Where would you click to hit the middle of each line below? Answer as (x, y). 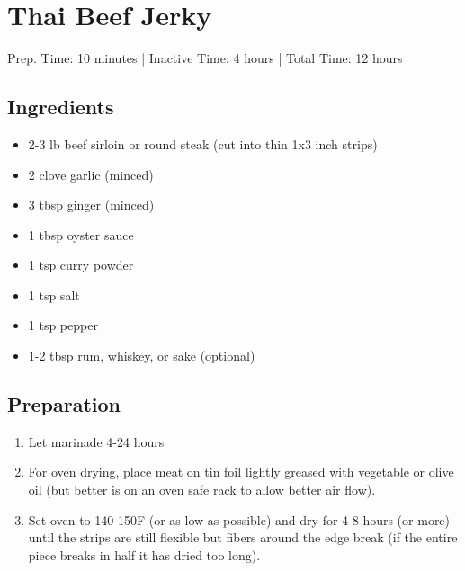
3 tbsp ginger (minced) (91, 205)
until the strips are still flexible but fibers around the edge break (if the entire (243, 537)
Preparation (64, 404)
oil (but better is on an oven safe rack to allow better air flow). (202, 490)
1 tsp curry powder (81, 265)
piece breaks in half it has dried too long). (144, 554)
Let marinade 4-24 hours (96, 441)
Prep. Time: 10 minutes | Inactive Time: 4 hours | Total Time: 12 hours (205, 58)
